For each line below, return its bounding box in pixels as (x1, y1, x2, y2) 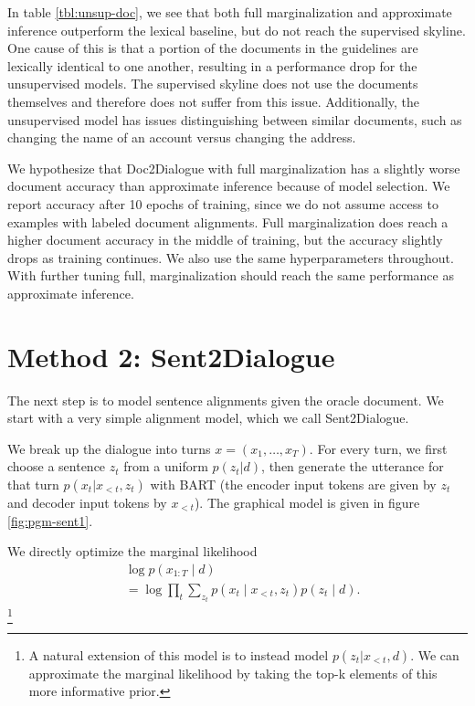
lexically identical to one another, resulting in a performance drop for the (7, 56, 417, 75)
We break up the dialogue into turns (7, 438, 211, 458)
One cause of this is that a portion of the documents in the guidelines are (7, 38, 418, 58)
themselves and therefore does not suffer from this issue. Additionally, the (7, 91, 420, 111)
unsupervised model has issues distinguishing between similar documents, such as (7, 110, 462, 129)
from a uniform (123, 457, 208, 476)
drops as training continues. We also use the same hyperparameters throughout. (7, 248, 454, 267)
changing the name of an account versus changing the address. (7, 128, 356, 147)
